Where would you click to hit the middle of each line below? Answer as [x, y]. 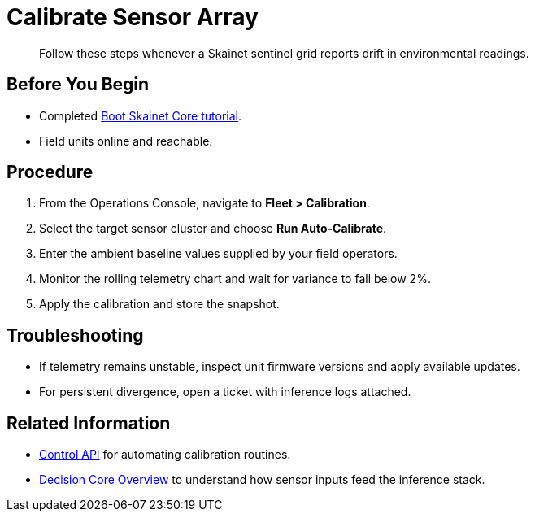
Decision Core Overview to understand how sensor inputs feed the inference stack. [262, 480]
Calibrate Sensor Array [133, 17]
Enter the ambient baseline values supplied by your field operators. [218, 254]
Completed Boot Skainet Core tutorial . [141, 115]
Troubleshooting [75, 335]
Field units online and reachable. [126, 141]
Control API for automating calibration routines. [165, 455]
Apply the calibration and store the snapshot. [159, 304]
